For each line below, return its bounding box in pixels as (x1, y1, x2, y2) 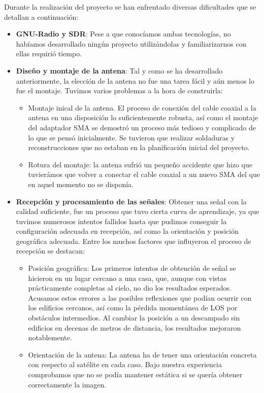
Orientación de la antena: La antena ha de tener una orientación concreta (28, 349, 257, 360)
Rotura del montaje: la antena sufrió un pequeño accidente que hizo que (28, 159, 252, 169)
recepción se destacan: (16, 245, 85, 256)
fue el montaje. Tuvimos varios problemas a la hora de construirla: (16, 85, 223, 96)
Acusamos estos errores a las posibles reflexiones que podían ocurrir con (28, 292, 252, 303)
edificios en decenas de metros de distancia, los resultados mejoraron (28, 322, 241, 333)
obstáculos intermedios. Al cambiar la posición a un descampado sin (28, 312, 240, 323)
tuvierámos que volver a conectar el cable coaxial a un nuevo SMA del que (28, 169, 260, 180)
